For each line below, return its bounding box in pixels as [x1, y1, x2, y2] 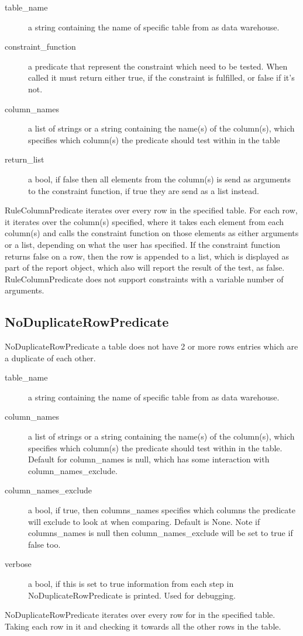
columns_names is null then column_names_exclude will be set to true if [28, 527, 293, 539]
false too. [28, 538, 61, 550]
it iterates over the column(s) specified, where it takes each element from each [5, 215, 284, 227]
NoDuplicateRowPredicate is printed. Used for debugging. [28, 589, 236, 601]
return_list [5, 153, 44, 165]
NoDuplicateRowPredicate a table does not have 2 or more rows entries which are [5, 340, 298, 352]
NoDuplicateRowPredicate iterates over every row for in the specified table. [5, 609, 276, 621]
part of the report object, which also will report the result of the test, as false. [5, 261, 285, 274]
